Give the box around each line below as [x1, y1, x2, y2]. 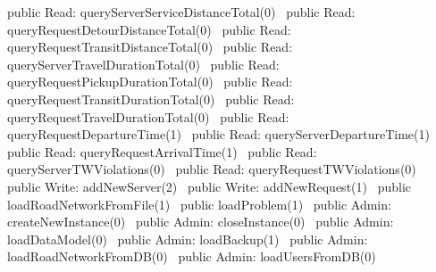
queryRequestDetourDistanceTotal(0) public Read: [7, 20, 291, 38]
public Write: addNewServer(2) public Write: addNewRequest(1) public [7, 177, 411, 195]
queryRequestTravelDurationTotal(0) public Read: [7, 107, 289, 126]
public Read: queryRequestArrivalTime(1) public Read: [7, 142, 317, 161]
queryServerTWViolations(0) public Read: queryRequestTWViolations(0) [7, 160, 416, 178]
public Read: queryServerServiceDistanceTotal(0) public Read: [7, 3, 356, 21]
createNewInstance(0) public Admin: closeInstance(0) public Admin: [7, 212, 394, 231]
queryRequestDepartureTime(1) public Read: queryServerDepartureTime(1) [7, 125, 430, 144]
